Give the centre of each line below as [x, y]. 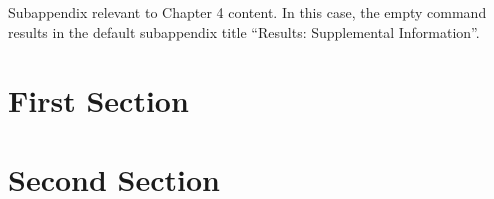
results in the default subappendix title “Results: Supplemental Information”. [244, 31]
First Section [98, 100]
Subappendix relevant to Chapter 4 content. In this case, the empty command [247, 12]
